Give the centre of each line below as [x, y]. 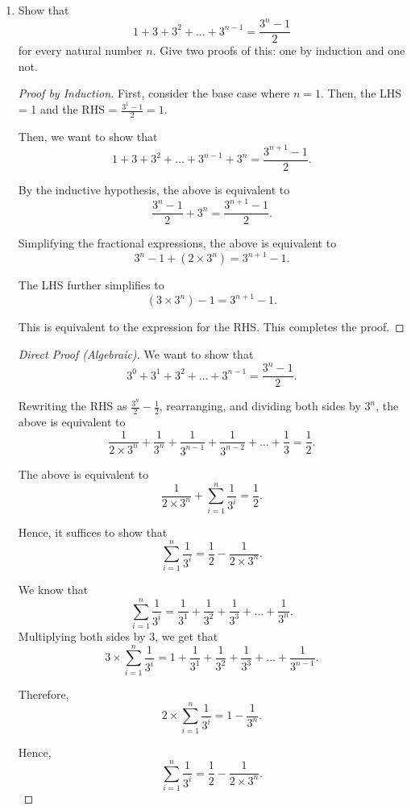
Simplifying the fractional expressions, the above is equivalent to [177, 243]
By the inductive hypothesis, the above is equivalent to [154, 189]
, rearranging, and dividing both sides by [260, 406]
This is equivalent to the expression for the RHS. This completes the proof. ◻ [211, 327]
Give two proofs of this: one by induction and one [282, 50]
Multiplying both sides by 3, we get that [118, 636]
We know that [53, 590]
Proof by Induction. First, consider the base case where [154, 93]
